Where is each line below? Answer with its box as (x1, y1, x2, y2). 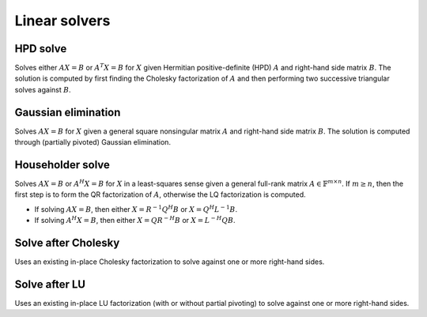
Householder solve (14, 158, 111, 172)
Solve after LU (14, 277, 86, 291)
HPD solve (14, 42, 67, 55)
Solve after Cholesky (14, 236, 120, 250)
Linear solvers (14, 12, 111, 29)
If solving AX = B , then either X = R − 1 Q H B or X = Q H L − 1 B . (34, 204, 237, 213)
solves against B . (14, 85, 71, 94)
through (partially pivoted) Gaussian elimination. (14, 138, 172, 147)
